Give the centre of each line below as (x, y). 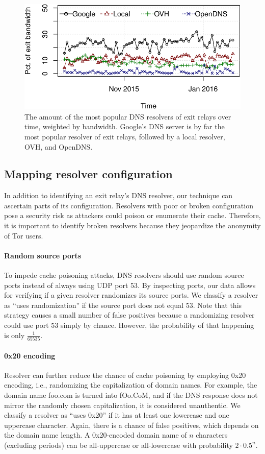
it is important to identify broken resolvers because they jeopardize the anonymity (132, 225)
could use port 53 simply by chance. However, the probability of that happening (129, 325)
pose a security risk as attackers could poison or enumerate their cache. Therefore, (132, 215)
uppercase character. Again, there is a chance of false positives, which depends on (131, 425)
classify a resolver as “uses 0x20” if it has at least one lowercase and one (117, 415)
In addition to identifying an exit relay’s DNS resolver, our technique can (118, 195)
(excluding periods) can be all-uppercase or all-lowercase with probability (118, 445)
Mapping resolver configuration (88, 174)
